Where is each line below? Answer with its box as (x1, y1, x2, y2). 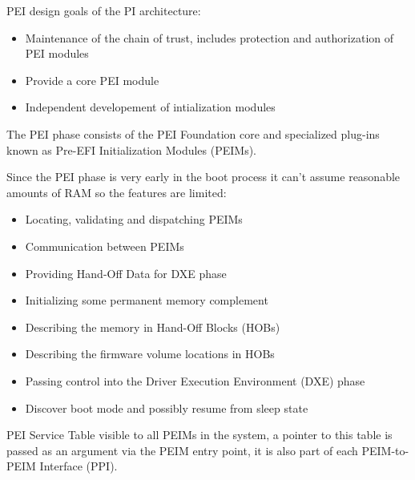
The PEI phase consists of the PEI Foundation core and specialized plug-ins (6, 125, 380, 142)
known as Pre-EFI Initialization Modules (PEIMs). (6, 141, 257, 158)
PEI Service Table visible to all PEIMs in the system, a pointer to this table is (6, 426, 393, 443)
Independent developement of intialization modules (25, 99, 276, 115)
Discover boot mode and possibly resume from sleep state (25, 399, 308, 416)
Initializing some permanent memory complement (25, 292, 268, 309)
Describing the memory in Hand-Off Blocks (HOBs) (25, 318, 280, 335)
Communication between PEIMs (25, 237, 184, 254)
